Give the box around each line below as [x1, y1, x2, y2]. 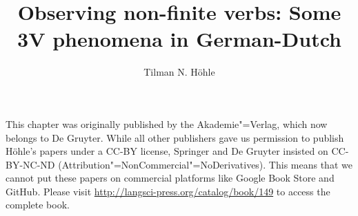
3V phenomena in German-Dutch [17, 25, 341, 53]
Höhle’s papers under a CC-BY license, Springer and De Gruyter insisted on [6, 144, 328, 158]
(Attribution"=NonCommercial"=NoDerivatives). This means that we [58, 157, 352, 171]
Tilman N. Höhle [143, 65, 215, 79]
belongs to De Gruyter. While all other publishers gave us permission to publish [6, 130, 344, 144]
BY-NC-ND [6, 157, 55, 171]
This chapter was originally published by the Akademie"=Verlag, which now [6, 116, 328, 131]
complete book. [6, 197, 70, 212]
